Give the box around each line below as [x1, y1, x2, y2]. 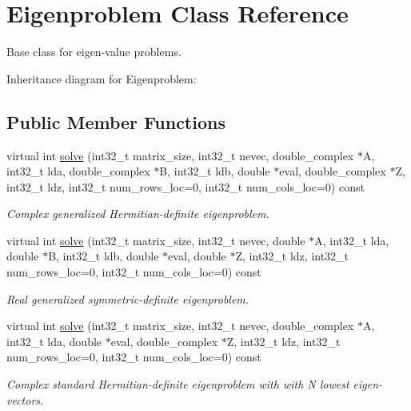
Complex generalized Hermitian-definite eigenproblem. [6, 205, 269, 222]
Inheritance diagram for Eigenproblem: [6, 70, 197, 87]
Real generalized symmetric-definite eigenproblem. [6, 290, 249, 307]
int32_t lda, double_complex [6, 163, 150, 179]
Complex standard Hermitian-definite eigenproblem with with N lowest [6, 376, 349, 393]
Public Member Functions [6, 109, 225, 134]
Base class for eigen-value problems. [6, 43, 182, 60]
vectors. [6, 391, 44, 408]
